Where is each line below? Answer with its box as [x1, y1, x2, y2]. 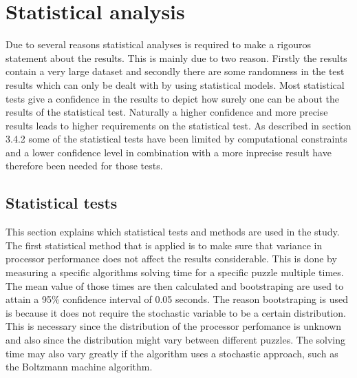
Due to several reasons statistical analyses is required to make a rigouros [6, 37, 312, 52]
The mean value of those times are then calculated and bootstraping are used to [6, 278, 344, 293]
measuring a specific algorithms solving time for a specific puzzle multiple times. [6, 265, 344, 280]
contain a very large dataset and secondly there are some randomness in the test [6, 64, 345, 78]
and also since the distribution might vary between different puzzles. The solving [6, 333, 345, 347]
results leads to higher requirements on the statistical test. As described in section [6, 118, 351, 132]
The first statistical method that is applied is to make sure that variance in [6, 238, 323, 252]
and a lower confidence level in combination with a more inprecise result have [6, 145, 332, 159]
